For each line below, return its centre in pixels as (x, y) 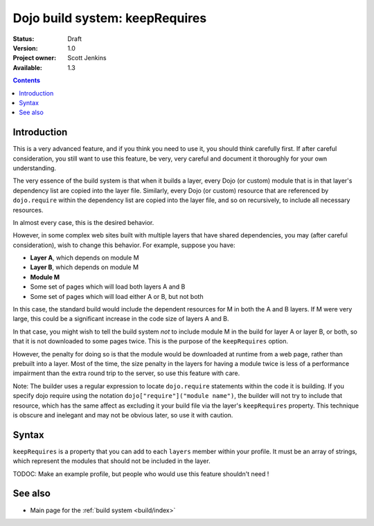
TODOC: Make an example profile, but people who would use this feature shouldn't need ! (141, 473)
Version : (25, 48)
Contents (27, 80)
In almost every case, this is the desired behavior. (83, 222)
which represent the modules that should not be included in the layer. (112, 461)
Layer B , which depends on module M (84, 267)
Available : (28, 67)
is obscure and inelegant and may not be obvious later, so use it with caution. (123, 415)
